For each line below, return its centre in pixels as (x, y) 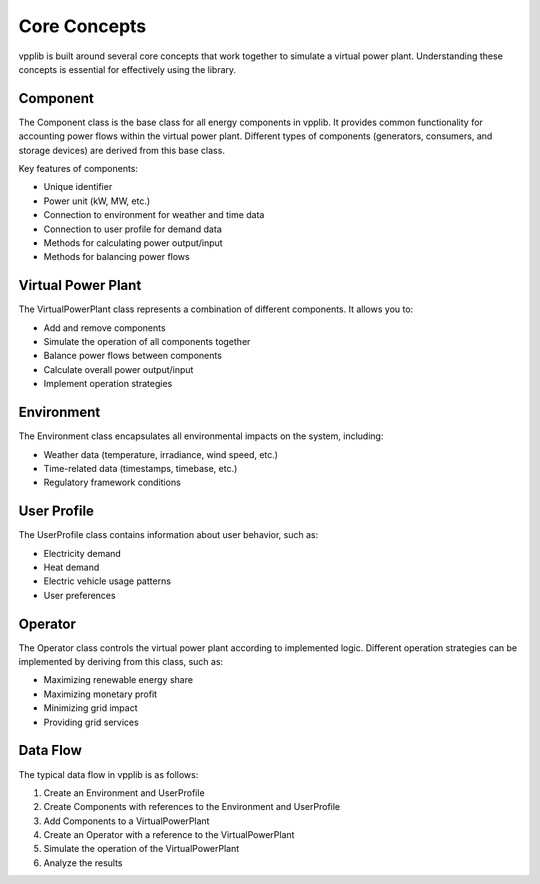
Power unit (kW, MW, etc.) (97, 201)
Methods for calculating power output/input (133, 242)
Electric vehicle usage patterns (107, 581)
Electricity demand (82, 553)
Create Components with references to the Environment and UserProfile (192, 807)
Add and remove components (104, 327)
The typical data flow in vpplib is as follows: (108, 774)
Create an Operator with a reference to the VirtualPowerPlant (169, 835)
